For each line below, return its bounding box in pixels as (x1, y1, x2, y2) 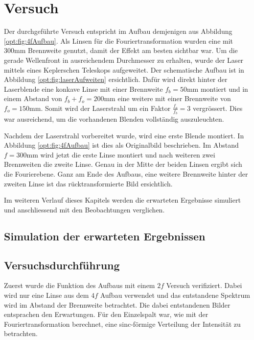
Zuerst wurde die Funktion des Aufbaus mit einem (4, 280, 155, 290)
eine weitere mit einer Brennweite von (117, 93, 231, 104)
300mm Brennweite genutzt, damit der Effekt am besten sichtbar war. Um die (4, 45, 238, 55)
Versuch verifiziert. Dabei (166, 280, 242, 290)
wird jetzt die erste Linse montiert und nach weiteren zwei (40, 149, 215, 159)
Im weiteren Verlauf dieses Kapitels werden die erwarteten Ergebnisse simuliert (4, 195, 241, 205)
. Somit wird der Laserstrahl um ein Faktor (41, 103, 171, 113)
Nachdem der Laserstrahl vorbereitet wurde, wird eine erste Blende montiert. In (4, 130, 244, 140)
